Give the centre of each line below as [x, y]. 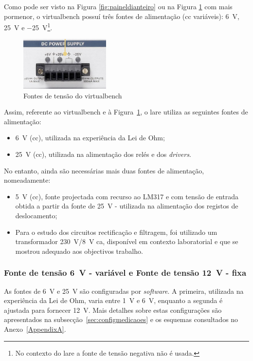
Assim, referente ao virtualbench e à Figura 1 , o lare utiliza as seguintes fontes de [126, 112]
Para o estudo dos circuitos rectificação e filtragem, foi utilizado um [116, 232]
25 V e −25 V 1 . [28, 27]
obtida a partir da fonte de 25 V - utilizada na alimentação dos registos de [127, 206]
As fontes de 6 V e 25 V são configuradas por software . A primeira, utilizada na [124, 291]
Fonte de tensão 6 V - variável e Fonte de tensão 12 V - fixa [125, 273]
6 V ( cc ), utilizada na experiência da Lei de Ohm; [90, 138]
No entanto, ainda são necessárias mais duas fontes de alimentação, [104, 170]
